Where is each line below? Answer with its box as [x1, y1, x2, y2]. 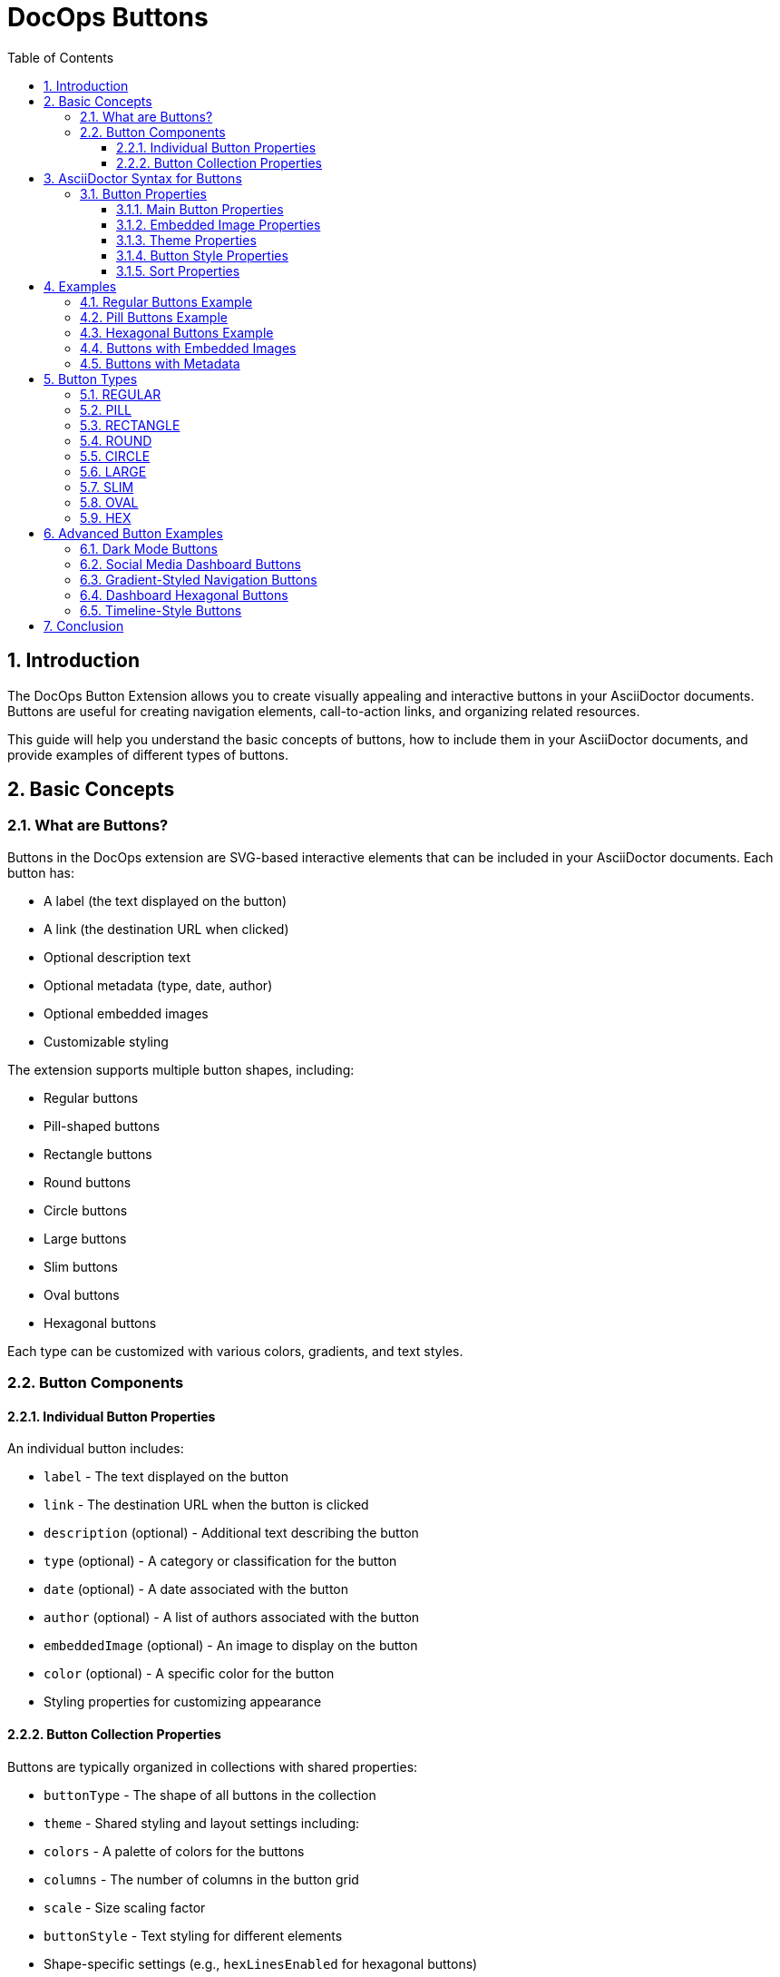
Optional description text [44, 949, 190, 965]
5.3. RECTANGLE [80, 417, 180, 433]
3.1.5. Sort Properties [116, 262, 240, 279]
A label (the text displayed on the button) [44, 892, 288, 909]
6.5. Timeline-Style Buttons [80, 602, 242, 618]
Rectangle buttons [44, 1146, 152, 1162]
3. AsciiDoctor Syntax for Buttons [44, 170, 242, 186]
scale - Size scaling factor [44, 1899, 206, 1915]
